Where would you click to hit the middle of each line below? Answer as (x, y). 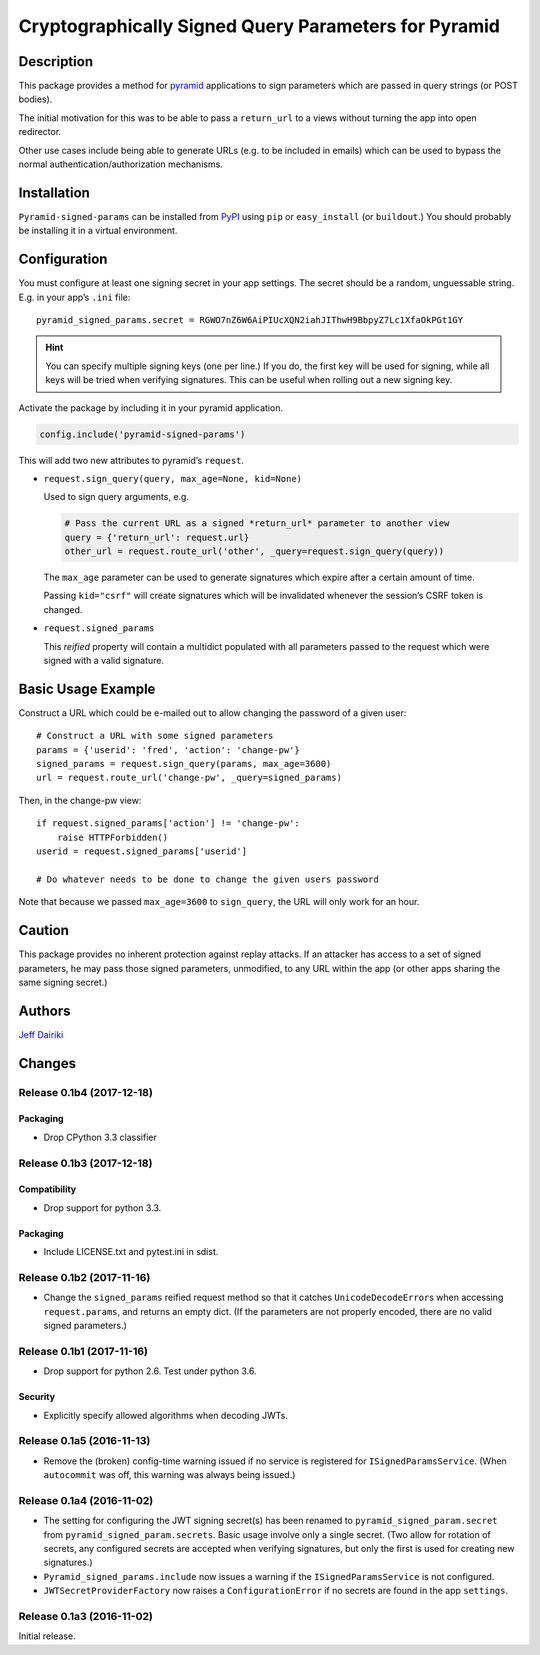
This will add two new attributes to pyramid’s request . (131, 460)
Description (56, 61)
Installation (54, 192)
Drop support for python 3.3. (102, 1207)
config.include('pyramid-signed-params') (142, 434)
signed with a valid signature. (104, 661)
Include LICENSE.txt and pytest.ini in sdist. (131, 1252)
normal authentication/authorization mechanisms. (121, 164)
